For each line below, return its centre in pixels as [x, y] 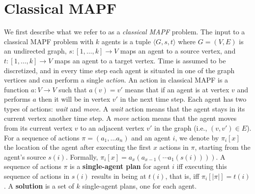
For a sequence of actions [42, 137]
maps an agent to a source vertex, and [178, 51]
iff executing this [202, 166]
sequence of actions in [37, 176]
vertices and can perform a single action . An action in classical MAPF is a [116, 80]
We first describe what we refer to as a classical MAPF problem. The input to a [125, 32]
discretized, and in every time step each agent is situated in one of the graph [119, 70]
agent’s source [25, 156]
